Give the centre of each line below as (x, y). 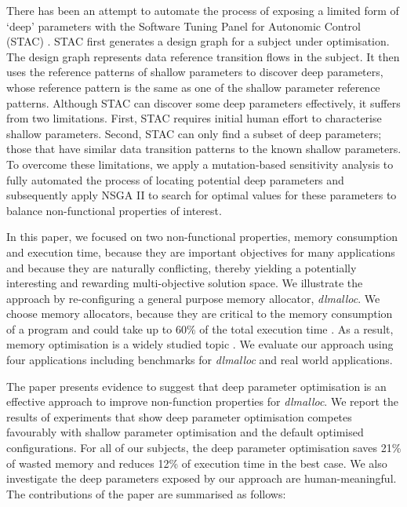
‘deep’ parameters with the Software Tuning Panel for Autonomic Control (184, 26)
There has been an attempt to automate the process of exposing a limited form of (203, 10)
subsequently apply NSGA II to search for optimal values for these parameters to (202, 195)
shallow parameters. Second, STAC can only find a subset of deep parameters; (194, 133)
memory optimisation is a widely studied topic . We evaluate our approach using (200, 344)
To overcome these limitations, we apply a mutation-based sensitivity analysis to (200, 164)
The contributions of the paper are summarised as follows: (146, 493)
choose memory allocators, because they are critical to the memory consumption (200, 314)
